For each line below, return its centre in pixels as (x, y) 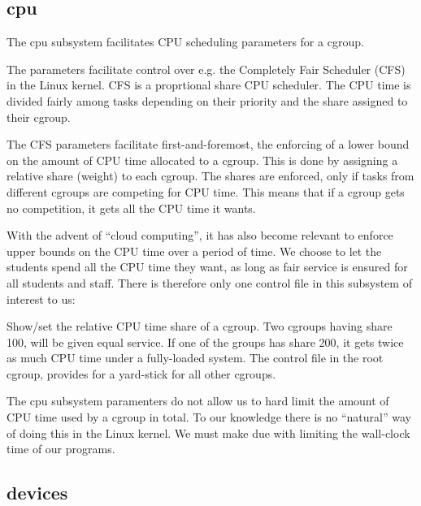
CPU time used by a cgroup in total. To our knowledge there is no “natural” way (209, 417)
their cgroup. (39, 117)
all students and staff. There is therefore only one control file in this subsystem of (209, 282)
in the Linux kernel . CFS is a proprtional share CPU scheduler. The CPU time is (209, 85)
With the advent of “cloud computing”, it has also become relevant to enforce (200, 235)
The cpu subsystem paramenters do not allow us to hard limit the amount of (198, 401)
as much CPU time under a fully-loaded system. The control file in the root (195, 358)
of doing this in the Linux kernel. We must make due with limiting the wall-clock (208, 432)
